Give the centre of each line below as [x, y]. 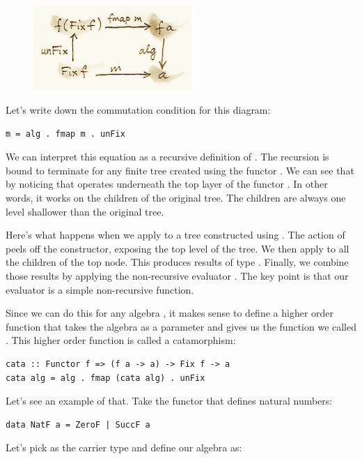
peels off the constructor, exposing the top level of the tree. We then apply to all [178, 248]
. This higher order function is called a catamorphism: [121, 340]
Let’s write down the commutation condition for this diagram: [138, 110]
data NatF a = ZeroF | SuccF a [78, 424]
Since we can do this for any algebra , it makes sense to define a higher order [170, 313]
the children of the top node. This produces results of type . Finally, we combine [177, 262]
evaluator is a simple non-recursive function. [100, 289]
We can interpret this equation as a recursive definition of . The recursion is [167, 157]
